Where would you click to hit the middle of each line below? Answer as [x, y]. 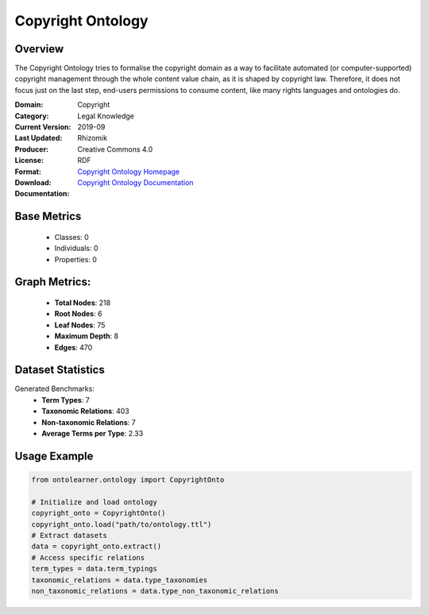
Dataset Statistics [60, 370]
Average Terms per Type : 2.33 [93, 433]
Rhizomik [92, 138]
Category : [32, 116]
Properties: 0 [75, 259]
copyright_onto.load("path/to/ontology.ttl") [122, 524]
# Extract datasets [69, 535]
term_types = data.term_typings [95, 569]
